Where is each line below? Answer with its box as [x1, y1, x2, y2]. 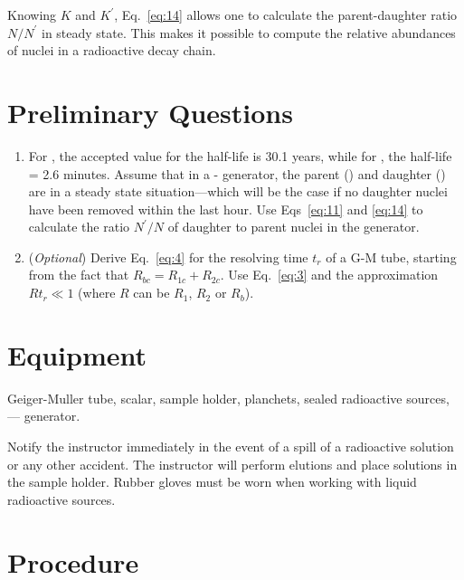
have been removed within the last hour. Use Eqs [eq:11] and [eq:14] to [28, 199, 423, 218]
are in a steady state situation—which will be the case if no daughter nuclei [28, 182, 448, 201]
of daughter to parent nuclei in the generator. [167, 217, 420, 236]
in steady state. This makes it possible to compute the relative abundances [41, 23, 456, 42]
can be [133, 283, 170, 302]
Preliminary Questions [7, 93, 293, 130]
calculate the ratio [28, 217, 130, 236]
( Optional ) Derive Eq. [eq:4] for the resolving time [28, 247, 308, 266]
